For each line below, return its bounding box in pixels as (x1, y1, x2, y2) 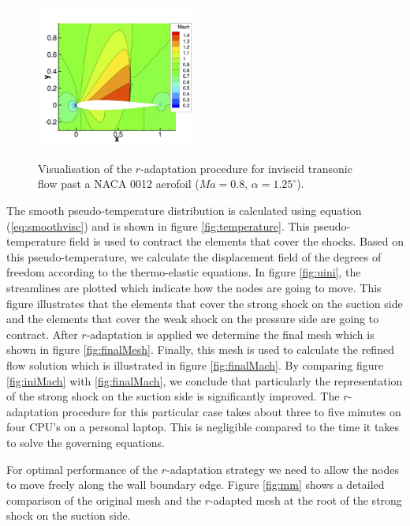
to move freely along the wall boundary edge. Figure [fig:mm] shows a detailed (6, 476, 385, 493)
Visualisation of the (38, 160, 132, 176)
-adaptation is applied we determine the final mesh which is (86, 325, 375, 342)
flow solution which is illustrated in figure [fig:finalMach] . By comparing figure (6, 356, 384, 373)
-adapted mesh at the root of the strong (210, 491, 402, 508)
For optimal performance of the (6, 460, 158, 477)
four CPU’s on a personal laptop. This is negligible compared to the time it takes (6, 419, 400, 435)
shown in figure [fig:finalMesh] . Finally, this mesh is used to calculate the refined (6, 341, 394, 358)
